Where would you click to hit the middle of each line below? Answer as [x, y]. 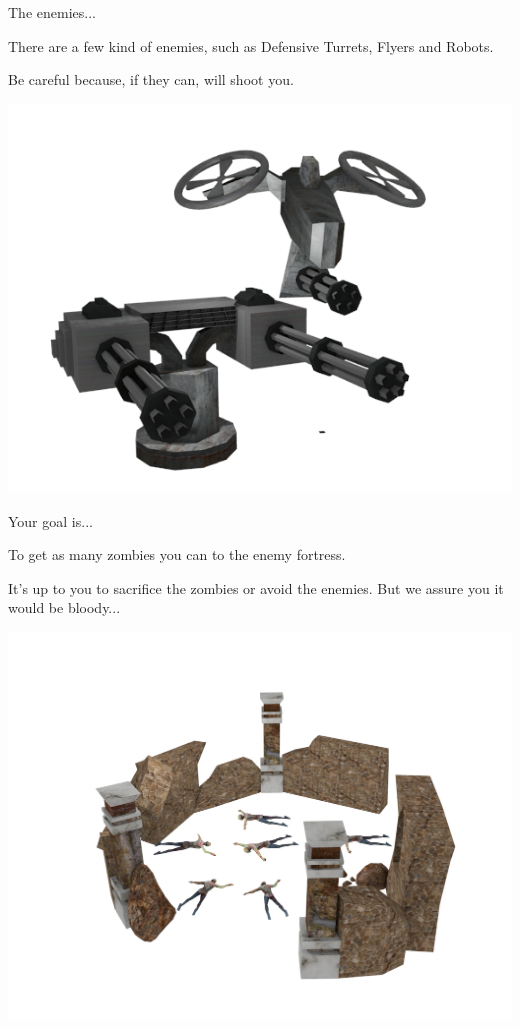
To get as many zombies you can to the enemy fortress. [177, 554]
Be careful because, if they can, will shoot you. [151, 79]
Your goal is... [50, 520]
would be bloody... [64, 607]
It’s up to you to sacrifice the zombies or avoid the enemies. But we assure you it [256, 587]
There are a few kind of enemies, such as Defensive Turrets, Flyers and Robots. [251, 45]
